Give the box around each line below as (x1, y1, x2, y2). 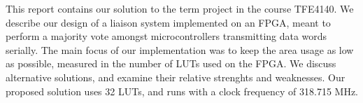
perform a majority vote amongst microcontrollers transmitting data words (6, 29, 327, 43)
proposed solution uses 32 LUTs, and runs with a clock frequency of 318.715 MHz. (6, 83, 358, 98)
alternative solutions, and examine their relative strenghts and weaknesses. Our (6, 69, 346, 84)
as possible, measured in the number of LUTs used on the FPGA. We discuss (6, 56, 336, 71)
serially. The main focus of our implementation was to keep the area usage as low (6, 42, 354, 57)
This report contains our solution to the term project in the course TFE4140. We (6, 1, 354, 15)
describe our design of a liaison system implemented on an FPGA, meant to (6, 15, 331, 29)
